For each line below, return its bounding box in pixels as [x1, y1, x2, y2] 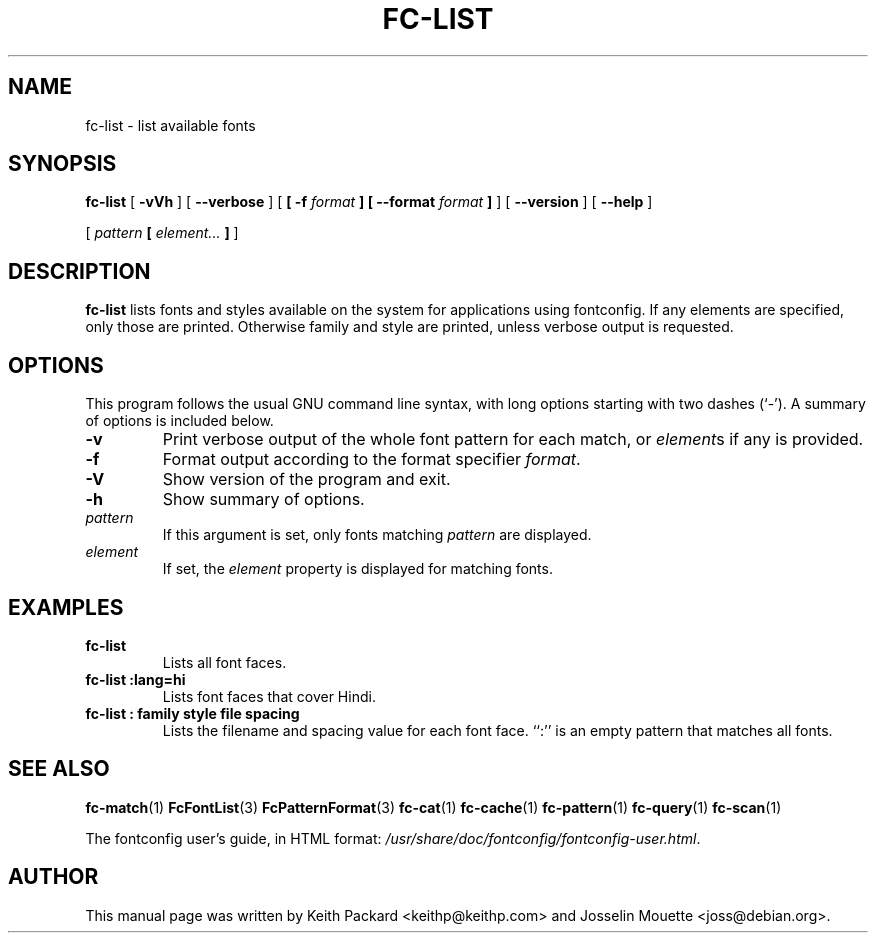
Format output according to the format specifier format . [162, 449, 581, 470]
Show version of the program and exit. [162, 469, 451, 490]
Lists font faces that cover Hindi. [162, 687, 376, 705]
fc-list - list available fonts [85, 116, 256, 134]
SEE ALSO [8, 756, 110, 782]
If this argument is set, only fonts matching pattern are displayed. [162, 526, 592, 544]
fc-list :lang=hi [85, 670, 186, 688]
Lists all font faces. [162, 653, 287, 671]
